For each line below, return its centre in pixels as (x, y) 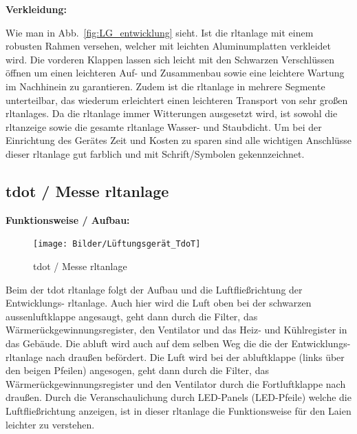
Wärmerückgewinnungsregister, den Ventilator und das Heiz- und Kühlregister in (176, 330)
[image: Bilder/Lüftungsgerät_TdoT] (117, 244)
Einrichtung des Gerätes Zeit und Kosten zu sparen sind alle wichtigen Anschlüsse (179, 140)
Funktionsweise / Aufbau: (68, 219)
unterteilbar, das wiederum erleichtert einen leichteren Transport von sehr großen (177, 100)
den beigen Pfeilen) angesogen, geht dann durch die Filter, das (137, 370)
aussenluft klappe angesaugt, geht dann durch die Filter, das (132, 316)
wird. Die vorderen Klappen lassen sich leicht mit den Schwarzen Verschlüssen (170, 59)
